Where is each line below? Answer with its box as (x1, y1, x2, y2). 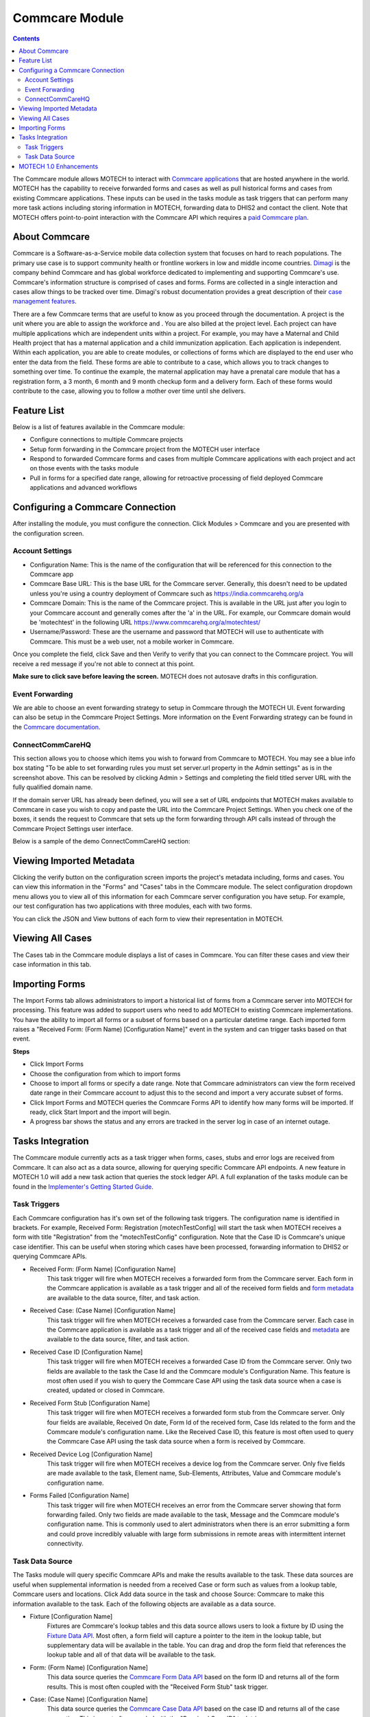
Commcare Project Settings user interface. (12, 824, 134, 832)
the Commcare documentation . (12, 723, 101, 731)
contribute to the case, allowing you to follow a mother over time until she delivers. (12, 387, 246, 395)
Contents (12, 34, 40, 43)
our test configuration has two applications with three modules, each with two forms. (12, 902, 253, 910)
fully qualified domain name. (12, 783, 93, 791)
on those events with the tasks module (29, 464, 139, 473)
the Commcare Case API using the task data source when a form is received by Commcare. (47, 1437, 306, 1446)
